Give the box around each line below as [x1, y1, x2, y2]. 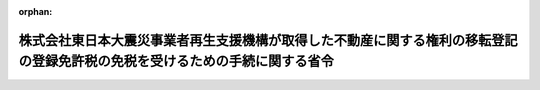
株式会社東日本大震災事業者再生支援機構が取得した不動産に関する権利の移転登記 [18, 31, 518, 49]
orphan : [18, 6, 53, 17]
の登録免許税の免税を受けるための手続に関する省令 [18, 53, 334, 70]
